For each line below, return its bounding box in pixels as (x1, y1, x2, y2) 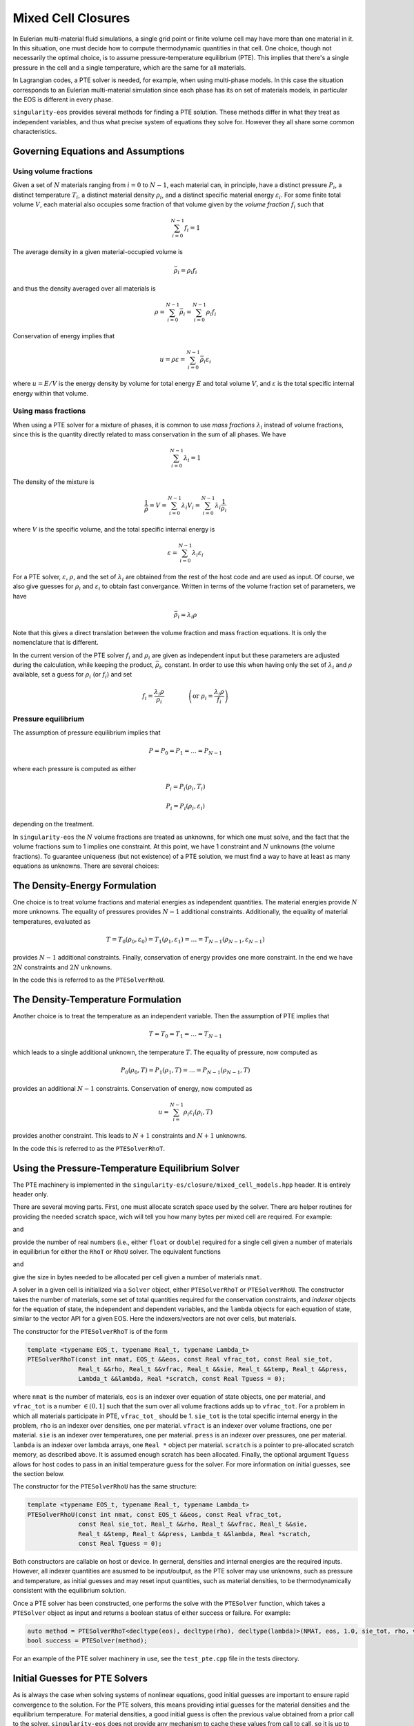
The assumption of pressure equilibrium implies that (12, 728, 161, 737)
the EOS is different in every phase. (12, 95, 114, 104)
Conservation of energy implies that (12, 332, 115, 340)
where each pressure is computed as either (12, 765, 137, 773)
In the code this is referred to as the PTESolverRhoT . (12, 1144, 166, 1152)
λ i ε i (192, 549, 204, 559)
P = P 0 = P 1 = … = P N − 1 (148, 746, 222, 756)
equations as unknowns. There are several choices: (12, 862, 159, 870)
